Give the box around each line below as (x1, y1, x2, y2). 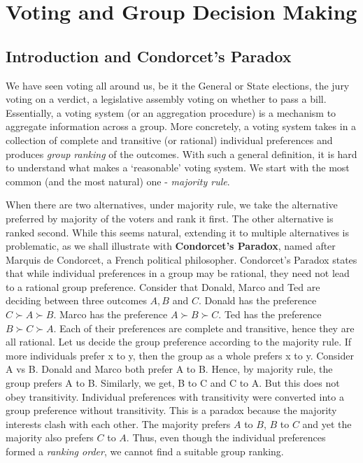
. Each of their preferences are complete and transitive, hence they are (53, 320, 355, 335)
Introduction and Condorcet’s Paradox (6, 45, 292, 66)
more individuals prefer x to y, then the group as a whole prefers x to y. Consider (6, 348, 354, 362)
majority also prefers (6, 430, 94, 445)
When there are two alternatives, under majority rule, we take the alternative (6, 197, 338, 212)
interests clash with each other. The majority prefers (6, 416, 231, 431)
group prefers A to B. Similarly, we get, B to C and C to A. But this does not (6, 376, 340, 390)
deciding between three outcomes (6, 293, 147, 308)
